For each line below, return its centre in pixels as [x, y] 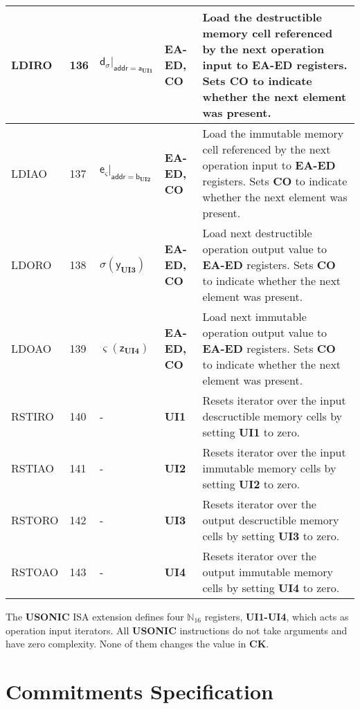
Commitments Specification [139, 691]
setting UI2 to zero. [251, 484]
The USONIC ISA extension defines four [95, 616]
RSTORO [35, 520]
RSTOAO [35, 572]
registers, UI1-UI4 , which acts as [277, 616]
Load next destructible [257, 233]
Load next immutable [254, 316]
